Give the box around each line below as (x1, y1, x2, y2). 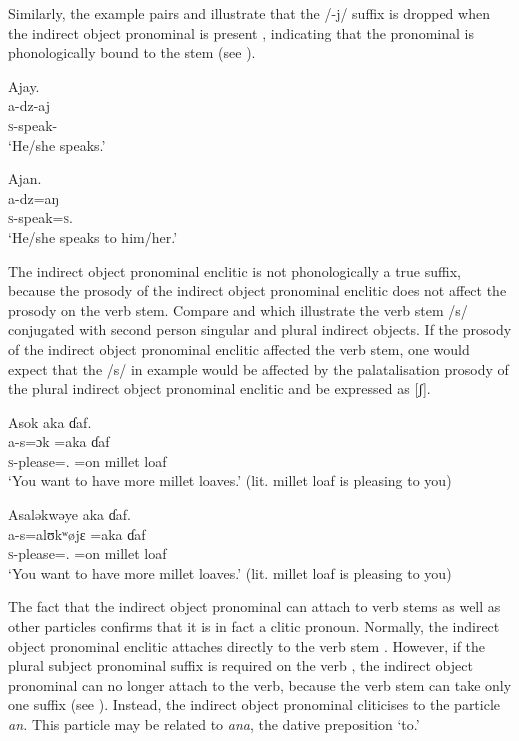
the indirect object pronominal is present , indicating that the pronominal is (8, 22, 474, 43)
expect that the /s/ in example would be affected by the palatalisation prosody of (8, 358, 509, 379)
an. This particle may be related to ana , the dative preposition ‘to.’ (8, 714, 420, 734)
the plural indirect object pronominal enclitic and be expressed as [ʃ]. (8, 378, 431, 399)
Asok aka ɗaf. (8, 411, 92, 432)
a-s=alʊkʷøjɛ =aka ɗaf (8, 523, 146, 544)
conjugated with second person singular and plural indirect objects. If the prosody (8, 319, 512, 340)
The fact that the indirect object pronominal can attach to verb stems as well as (8, 596, 501, 617)
